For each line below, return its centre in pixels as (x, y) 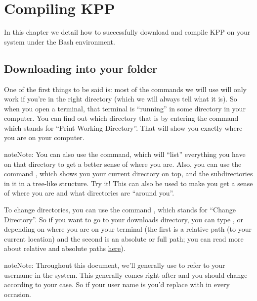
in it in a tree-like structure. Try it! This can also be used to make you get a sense (128, 183)
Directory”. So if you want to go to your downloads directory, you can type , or (124, 219)
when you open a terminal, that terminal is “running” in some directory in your (125, 108)
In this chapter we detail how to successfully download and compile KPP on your (127, 32)
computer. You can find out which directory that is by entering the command (121, 118)
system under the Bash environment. (60, 41)
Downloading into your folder (81, 68)
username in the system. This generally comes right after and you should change (126, 275)
